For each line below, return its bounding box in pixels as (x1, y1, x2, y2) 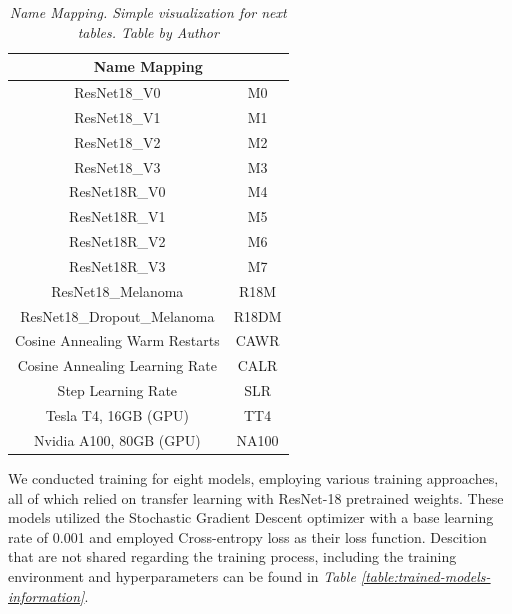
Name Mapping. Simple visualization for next (9, 2, 287, 22)
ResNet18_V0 (74, 82, 161, 103)
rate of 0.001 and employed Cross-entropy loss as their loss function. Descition (8, 526, 487, 547)
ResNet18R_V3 (69, 255, 166, 276)
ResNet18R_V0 (69, 181, 166, 202)
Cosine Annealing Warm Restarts (15, 330, 220, 351)
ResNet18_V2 (74, 131, 161, 152)
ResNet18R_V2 (69, 231, 166, 252)
